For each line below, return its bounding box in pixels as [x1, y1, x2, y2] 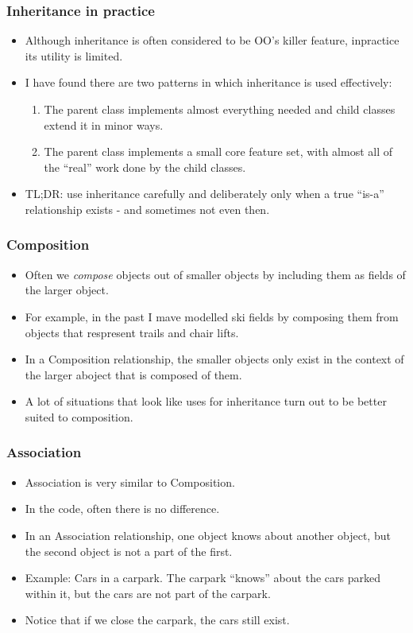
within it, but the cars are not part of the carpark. [25, 584, 271, 601]
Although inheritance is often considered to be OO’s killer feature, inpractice [25, 32, 399, 49]
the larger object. [25, 282, 109, 298]
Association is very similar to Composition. [25, 473, 235, 490]
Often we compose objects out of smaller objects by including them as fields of [25, 266, 406, 282]
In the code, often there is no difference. [25, 500, 220, 517]
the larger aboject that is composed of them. [25, 366, 242, 383]
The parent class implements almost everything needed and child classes [44, 101, 396, 117]
